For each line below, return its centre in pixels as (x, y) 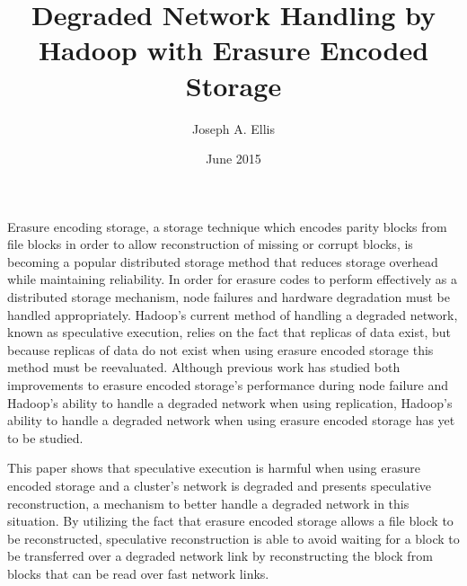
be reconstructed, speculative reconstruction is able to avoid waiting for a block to (233, 538)
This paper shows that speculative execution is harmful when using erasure (214, 468)
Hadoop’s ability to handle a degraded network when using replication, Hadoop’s (230, 402)
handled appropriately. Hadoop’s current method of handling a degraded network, (233, 314)
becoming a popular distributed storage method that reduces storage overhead (223, 261)
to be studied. (45, 437)
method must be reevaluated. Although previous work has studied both (204, 367)
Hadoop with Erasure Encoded (233, 50)
